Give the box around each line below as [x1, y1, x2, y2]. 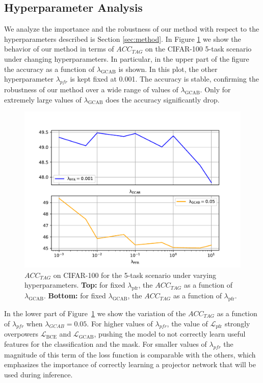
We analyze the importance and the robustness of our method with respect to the [4, 23, 259, 34]
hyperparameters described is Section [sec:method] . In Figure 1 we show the [4, 33, 241, 44]
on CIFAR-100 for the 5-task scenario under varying [53, 269, 216, 280]
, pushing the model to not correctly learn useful [94, 328, 246, 339]
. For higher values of [87, 318, 153, 328]
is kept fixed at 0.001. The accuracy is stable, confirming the [70, 73, 259, 84]
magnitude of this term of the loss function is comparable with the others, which [4, 349, 256, 360]
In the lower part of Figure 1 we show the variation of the [4, 308, 186, 318]
